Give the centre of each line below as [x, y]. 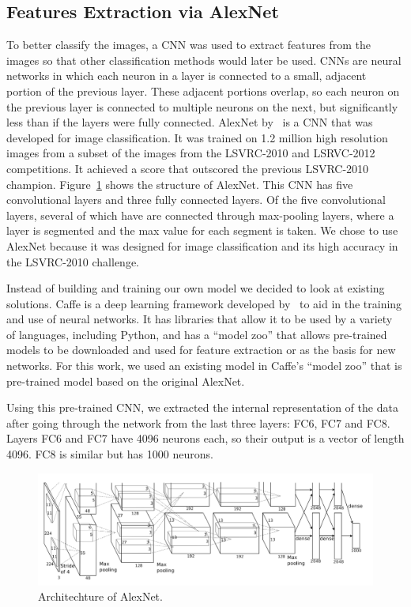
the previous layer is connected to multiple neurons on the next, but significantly [202, 106]
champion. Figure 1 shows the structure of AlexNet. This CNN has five [180, 184]
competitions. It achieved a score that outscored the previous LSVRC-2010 [188, 168]
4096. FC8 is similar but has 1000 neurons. [110, 454]
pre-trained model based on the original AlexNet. [126, 381]
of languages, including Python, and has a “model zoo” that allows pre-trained [197, 334]
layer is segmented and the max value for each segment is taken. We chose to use [202, 230]
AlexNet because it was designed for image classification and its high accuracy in [202, 245]
